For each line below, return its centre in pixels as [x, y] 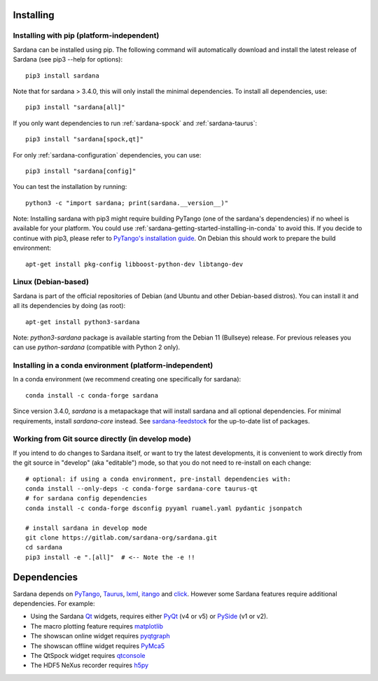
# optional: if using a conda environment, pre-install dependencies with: [158, 479]
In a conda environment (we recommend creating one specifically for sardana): [127, 379]
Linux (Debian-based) [51, 282]
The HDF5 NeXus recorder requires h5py [90, 666]
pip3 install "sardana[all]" [75, 107]
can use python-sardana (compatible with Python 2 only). [97, 347]
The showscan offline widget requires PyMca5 [98, 646]
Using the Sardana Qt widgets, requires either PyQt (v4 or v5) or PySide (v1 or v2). [149, 617]
